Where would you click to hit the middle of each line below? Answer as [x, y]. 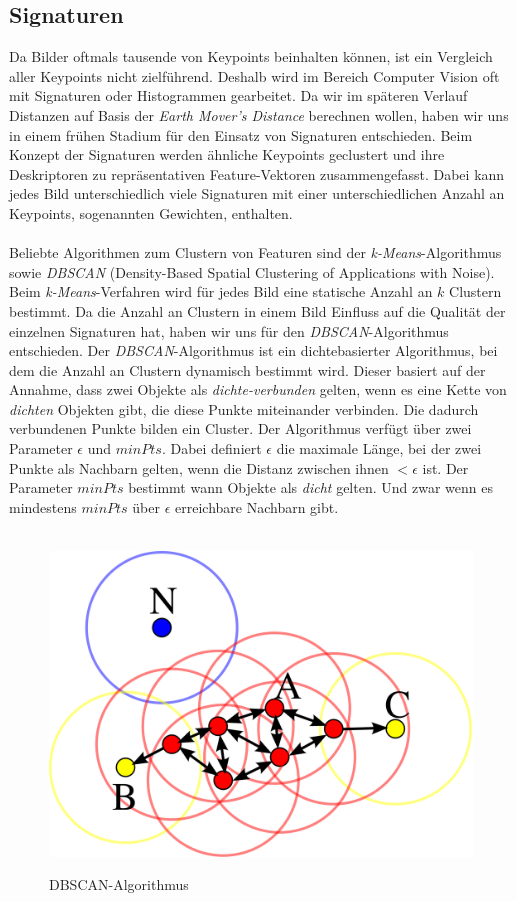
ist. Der [445, 467]
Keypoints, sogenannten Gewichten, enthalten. [151, 212]
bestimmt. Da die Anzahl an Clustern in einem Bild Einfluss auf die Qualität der [257, 310]
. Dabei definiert [211, 448]
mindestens [43, 506]
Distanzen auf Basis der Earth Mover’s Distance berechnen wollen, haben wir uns [259, 114]
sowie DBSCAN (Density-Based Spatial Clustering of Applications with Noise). [252, 271]
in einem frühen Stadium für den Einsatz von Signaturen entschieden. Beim [241, 134]
